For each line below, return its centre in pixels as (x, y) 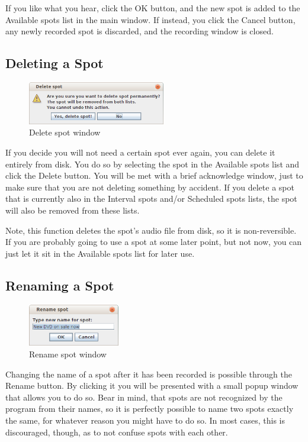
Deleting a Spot (54, 63)
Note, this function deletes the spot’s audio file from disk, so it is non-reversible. (151, 230)
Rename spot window (68, 354)
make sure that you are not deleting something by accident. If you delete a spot (150, 187)
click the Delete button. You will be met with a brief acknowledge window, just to (154, 175)
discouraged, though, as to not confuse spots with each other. (117, 432)
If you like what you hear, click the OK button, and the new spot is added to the (153, 8)
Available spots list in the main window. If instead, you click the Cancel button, (150, 19)
